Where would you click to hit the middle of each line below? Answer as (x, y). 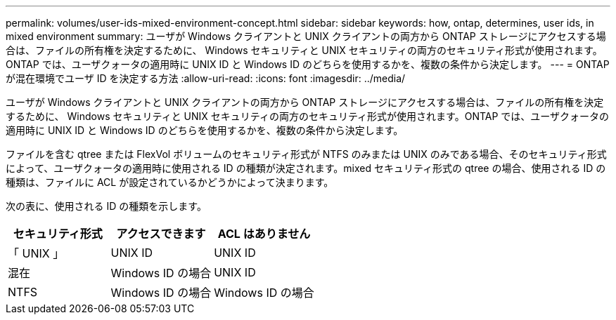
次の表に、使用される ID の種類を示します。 (106, 206)
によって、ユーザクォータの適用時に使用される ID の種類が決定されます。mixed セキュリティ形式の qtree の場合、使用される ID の (306, 168)
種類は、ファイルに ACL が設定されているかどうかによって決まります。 (170, 182)
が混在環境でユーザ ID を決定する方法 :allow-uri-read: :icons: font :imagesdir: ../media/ (206, 78)
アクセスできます (161, 234)
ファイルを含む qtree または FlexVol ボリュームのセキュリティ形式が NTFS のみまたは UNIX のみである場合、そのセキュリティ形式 (306, 154)
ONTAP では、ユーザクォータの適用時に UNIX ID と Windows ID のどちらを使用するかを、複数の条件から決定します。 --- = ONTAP (308, 64)
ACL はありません (264, 234)
